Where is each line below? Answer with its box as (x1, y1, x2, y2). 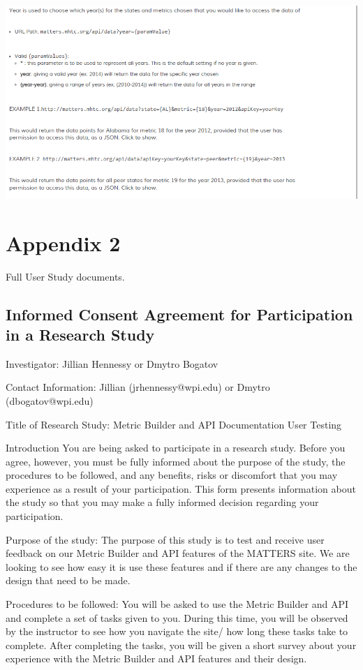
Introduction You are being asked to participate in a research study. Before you (6, 440, 346, 455)
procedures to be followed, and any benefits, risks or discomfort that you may (6, 468, 338, 482)
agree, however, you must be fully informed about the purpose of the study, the (6, 454, 346, 468)
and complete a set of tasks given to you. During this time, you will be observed (6, 610, 348, 625)
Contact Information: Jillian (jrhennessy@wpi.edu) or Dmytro (6, 380, 270, 394)
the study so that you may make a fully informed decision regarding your (6, 495, 319, 509)
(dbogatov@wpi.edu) (6, 393, 94, 408)
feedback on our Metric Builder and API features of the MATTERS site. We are (6, 546, 350, 560)
